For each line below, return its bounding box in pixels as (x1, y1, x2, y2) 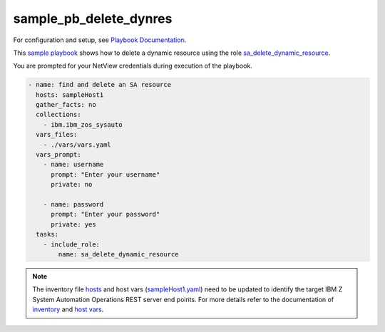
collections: (36, 110, 81, 119)
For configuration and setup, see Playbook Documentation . (13, 36, 187, 44)
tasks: (36, 230, 59, 239)
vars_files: (36, 130, 78, 139)
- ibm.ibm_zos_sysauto (43, 120, 123, 128)
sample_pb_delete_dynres (13, 11, 173, 26)
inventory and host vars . (32, 305, 104, 313)
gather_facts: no (36, 100, 96, 109)
